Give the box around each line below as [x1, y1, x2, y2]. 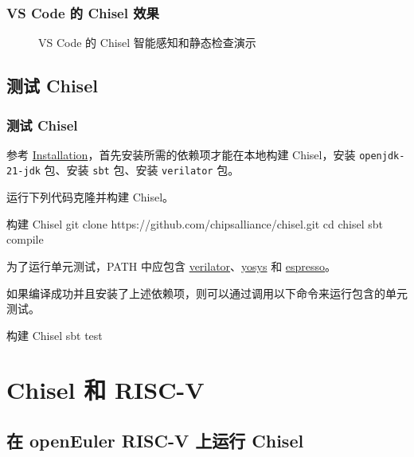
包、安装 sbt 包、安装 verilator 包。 [44, 162, 240, 178]
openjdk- [359, 150, 405, 162]
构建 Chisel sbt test [6, 326, 103, 343]
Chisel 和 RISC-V [6, 373, 205, 406]
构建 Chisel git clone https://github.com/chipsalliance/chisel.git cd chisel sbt [6, 215, 383, 232]
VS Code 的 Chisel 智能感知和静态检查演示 [38, 34, 256, 51]
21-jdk [6, 166, 41, 178]
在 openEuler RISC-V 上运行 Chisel [6, 428, 304, 453]
